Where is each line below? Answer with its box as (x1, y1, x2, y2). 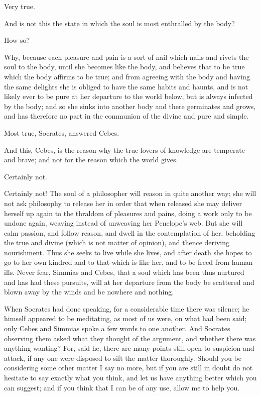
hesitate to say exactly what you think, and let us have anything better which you (4, 372, 257, 382)
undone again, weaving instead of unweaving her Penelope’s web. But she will (4, 218, 243, 228)
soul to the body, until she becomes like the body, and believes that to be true (4, 61, 245, 72)
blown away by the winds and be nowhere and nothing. (4, 286, 174, 297)
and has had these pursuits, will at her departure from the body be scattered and (4, 276, 254, 287)
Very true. (4, 1, 35, 11)
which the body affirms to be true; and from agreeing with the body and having (4, 71, 250, 81)
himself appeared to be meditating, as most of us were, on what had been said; (4, 313, 247, 324)
